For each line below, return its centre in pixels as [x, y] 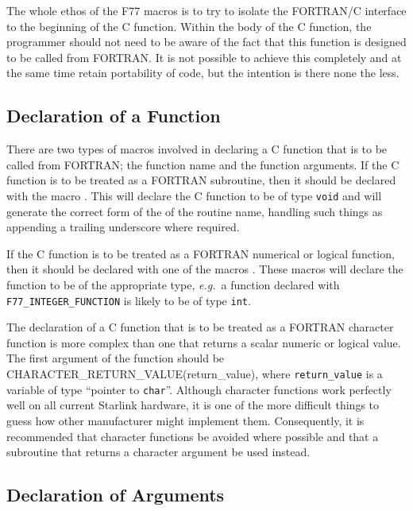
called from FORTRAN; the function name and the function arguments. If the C [203, 164]
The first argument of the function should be [116, 358]
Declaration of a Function [114, 116]
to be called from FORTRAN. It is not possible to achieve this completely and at [204, 57]
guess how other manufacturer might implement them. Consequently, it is [185, 420]
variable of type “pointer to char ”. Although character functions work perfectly [199, 389]
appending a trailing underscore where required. [123, 227]
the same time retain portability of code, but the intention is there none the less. [203, 73]
